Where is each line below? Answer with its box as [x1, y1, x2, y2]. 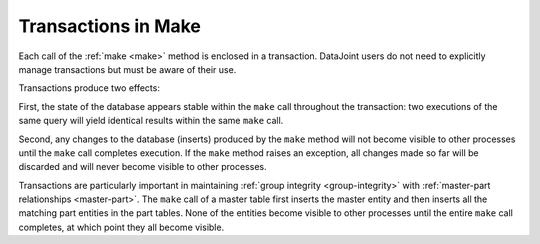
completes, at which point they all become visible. [18, 221, 225, 233]
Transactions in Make [18, 15, 202, 37]
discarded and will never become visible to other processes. [18, 161, 267, 173]
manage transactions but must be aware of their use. [18, 63, 237, 75]
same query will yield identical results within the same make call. [18, 115, 284, 127]
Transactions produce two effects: [18, 82, 160, 94]
